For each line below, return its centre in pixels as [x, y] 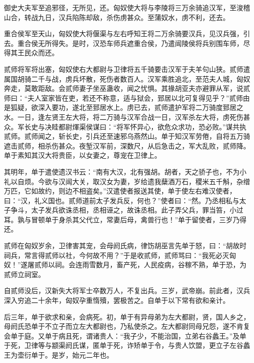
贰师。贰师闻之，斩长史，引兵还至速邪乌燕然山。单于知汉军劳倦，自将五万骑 [127, 136]
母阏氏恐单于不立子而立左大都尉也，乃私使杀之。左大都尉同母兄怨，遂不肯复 [127, 326]
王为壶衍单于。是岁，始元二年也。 [59, 355]
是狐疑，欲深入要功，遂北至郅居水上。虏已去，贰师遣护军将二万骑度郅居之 [124, 107]
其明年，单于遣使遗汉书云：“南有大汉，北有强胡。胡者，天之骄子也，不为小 [125, 171]
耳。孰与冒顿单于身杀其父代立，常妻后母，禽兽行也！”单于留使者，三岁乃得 [125, 219]
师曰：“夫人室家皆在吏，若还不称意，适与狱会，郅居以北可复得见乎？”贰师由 [127, 97]
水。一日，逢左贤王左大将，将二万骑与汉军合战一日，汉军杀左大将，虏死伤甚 [127, 117]
